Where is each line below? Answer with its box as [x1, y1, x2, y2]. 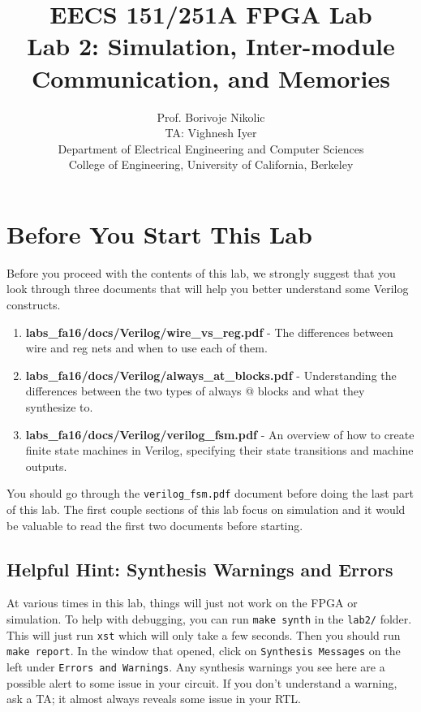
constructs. [6, 296, 61, 313]
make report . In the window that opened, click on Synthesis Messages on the [6, 642, 401, 659]
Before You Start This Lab [6, 217, 312, 250]
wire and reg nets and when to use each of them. [25, 339, 268, 356]
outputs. [25, 457, 67, 474]
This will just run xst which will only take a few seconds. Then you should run [6, 626, 401, 643]
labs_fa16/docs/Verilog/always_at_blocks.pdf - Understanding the [25, 366, 397, 383]
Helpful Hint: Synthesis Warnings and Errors [6, 556, 393, 581]
